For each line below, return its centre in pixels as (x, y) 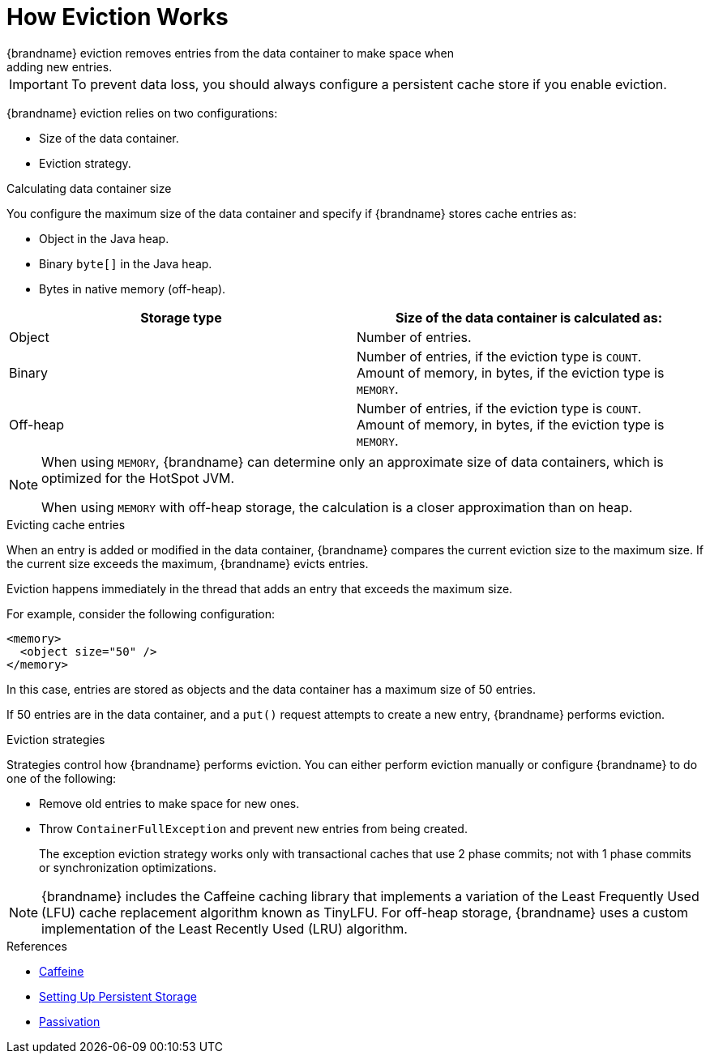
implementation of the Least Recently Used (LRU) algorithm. (225, 928)
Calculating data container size (89, 188)
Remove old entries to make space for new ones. (169, 803)
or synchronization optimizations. (128, 867)
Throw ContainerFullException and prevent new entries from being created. (253, 828)
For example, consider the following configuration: (141, 613)
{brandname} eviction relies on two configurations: (142, 113)
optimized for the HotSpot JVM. (138, 478)
